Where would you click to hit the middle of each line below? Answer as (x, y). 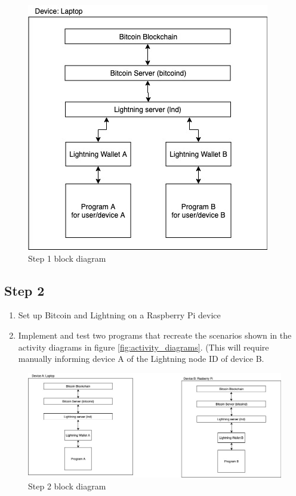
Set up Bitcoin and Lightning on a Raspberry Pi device (119, 315)
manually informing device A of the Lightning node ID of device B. (141, 359)
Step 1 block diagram (67, 258)
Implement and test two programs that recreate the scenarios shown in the (155, 335)
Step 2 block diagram (67, 486)
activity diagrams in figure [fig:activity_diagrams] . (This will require (144, 347)
